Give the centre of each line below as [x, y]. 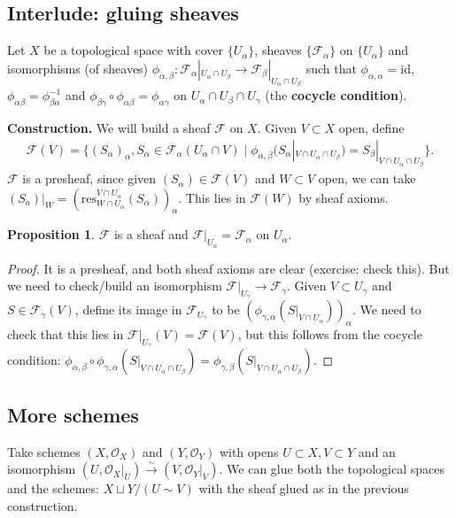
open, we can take [367, 178]
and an [377, 451]
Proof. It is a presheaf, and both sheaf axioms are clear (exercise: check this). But [228, 268]
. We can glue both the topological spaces [332, 469]
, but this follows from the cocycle [330, 334]
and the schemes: [53, 488]
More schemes [73, 414]
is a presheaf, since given [89, 178]
